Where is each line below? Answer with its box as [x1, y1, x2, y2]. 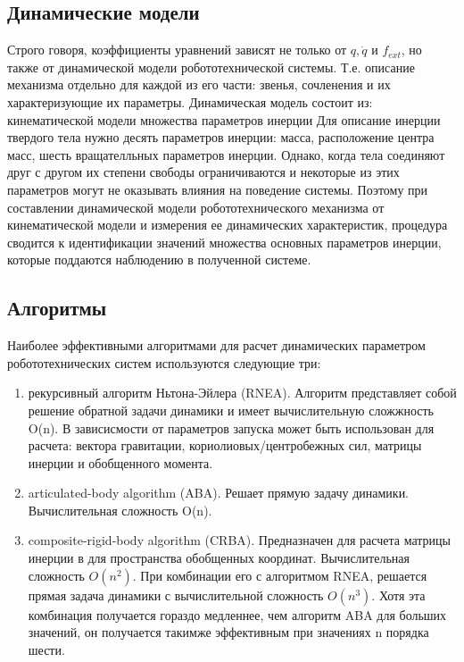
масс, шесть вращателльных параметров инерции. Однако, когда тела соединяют [7, 145, 445, 163]
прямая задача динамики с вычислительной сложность [28, 585, 324, 604]
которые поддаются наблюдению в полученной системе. [7, 250, 311, 269]
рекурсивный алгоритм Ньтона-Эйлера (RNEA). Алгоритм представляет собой [28, 383, 457, 402]
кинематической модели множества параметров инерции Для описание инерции [7, 110, 441, 129]
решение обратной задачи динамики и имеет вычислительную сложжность [28, 400, 434, 419]
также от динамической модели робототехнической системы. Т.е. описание [7, 57, 415, 76]
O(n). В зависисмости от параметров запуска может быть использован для [28, 418, 435, 437]
